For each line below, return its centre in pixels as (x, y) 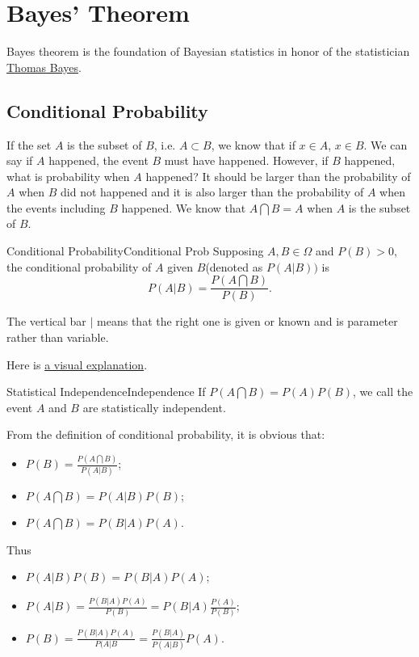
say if (20, 160)
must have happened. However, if (246, 160)
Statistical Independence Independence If (106, 392)
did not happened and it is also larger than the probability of (212, 192)
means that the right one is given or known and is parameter (247, 321)
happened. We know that (184, 207)
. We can (385, 144)
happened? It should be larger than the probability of (278, 176)
